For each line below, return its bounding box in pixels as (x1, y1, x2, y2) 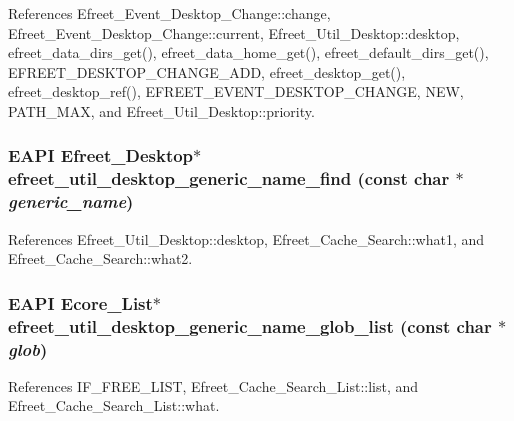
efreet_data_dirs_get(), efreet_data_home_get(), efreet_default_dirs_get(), (8, 42, 489, 63)
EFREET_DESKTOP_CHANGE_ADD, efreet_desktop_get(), (8, 61, 406, 82)
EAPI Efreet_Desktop (8, 143, 194, 168)
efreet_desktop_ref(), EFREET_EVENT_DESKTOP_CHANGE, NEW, (8, 81, 464, 102)
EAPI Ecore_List (8, 290, 153, 315)
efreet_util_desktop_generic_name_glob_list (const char (8, 313, 492, 338)
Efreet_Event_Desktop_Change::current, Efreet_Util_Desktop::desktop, (8, 22, 460, 43)
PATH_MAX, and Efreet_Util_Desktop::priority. (8, 100, 315, 121)
